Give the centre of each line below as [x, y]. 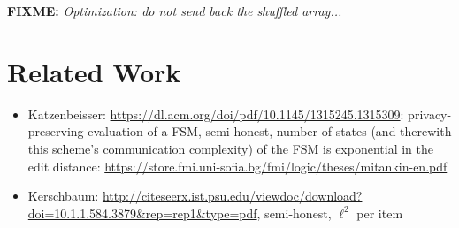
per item [380, 213]
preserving [56, 131]
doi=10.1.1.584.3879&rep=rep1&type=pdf [142, 213]
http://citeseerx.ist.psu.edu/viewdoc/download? [232, 196]
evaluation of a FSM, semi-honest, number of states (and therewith [270, 131]
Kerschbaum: [63, 196]
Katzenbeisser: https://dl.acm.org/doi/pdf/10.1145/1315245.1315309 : [216, 114]
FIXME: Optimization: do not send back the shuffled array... [175, 11]
